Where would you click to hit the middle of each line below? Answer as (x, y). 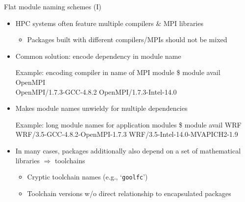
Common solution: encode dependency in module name (98, 56)
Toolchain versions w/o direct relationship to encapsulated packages (129, 193)
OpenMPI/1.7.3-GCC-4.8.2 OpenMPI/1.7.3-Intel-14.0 (96, 91)
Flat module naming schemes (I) (53, 6)
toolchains (70, 160)
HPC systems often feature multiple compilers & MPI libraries (109, 23)
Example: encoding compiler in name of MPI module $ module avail (118, 72)
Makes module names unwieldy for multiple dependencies (101, 108)
